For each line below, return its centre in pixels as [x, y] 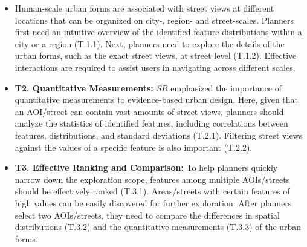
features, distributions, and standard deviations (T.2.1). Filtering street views [159, 135]
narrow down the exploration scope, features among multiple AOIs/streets [152, 179]
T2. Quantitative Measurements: [84, 87]
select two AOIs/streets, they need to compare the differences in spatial [147, 215]
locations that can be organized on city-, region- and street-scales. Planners [154, 20]
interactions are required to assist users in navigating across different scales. [155, 67]
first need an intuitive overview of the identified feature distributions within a [158, 32]
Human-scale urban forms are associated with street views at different [144, 8]
